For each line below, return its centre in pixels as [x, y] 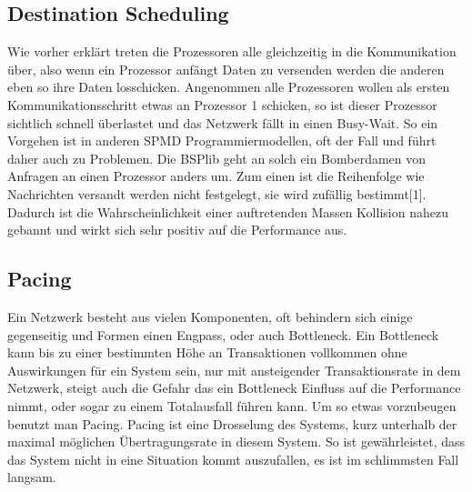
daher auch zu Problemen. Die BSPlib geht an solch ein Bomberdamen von [217, 158]
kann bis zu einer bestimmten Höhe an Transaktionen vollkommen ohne [207, 352]
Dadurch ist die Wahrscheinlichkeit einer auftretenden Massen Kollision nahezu [228, 211]
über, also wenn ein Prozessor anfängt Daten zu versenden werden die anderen [226, 69]
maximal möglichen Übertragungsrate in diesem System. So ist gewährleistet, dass [236, 442]
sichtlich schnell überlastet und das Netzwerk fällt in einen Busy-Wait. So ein [223, 122]
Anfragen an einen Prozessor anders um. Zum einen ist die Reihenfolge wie [216, 176]
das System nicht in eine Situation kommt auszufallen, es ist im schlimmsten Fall [233, 459]
